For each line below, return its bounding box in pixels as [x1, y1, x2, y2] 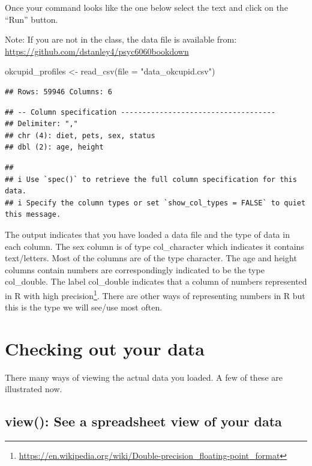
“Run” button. [5, 13, 58, 25]
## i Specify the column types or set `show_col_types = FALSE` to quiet [5, 198, 306, 207]
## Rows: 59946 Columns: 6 [5, 87, 112, 96]
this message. [5, 210, 61, 219]
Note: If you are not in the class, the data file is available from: [5, 33, 237, 46]
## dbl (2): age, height [5, 143, 104, 152]
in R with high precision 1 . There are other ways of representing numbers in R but [5, 287, 305, 301]
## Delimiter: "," [5, 120, 78, 129]
